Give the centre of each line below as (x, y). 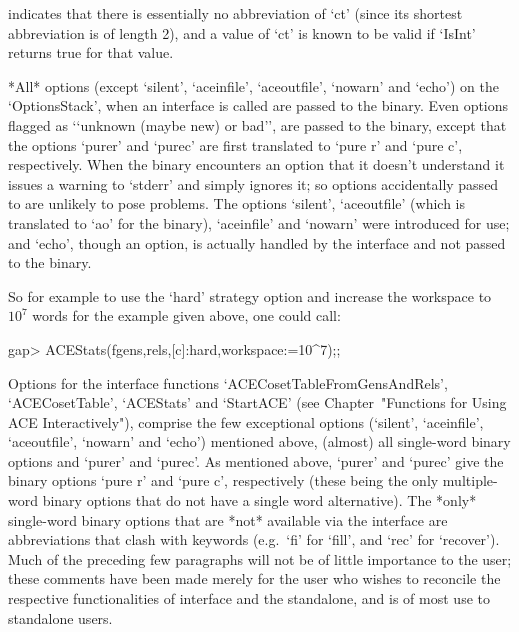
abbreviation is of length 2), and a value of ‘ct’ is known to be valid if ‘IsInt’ (242, 32)
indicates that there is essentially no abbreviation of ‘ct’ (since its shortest (235, 13)
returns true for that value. (91, 52)
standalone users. (60, 617)
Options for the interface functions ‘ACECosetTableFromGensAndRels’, (228, 382)
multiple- (470, 480)
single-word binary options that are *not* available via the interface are (228, 519)
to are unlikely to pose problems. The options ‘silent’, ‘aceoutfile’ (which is (237, 203)
